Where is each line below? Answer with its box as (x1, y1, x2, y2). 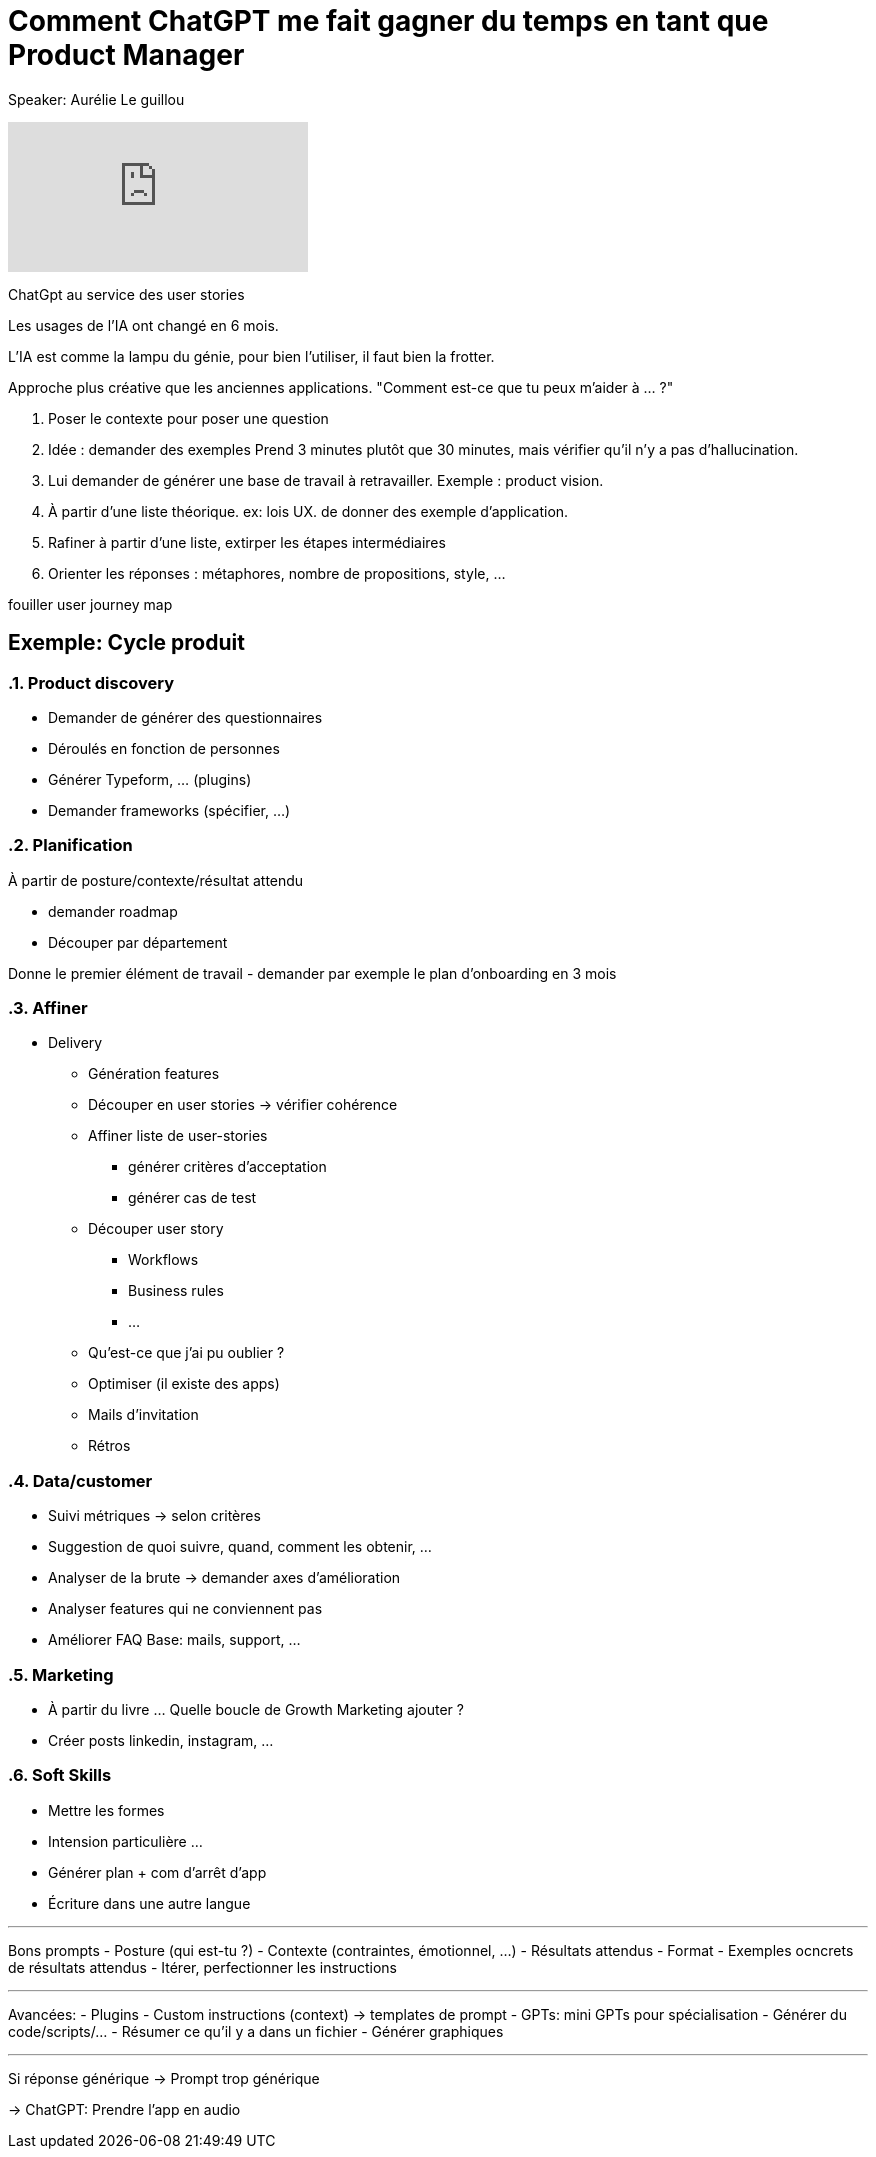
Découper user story (88, 1220, 224, 1238)
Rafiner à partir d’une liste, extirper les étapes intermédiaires (48, 533, 446, 551)
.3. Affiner (8, 998, 88, 1019)
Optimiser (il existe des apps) (88, 1375, 280, 1393)
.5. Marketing (8, 1664, 114, 1685)
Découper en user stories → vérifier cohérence (88, 1096, 398, 1114)
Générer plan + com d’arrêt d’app (48, 1863, 267, 1881)
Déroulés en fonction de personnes (48, 739, 280, 757)
